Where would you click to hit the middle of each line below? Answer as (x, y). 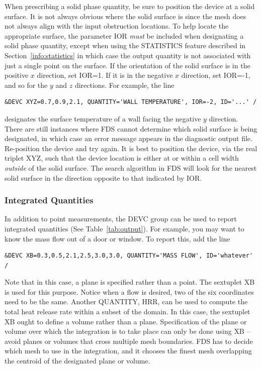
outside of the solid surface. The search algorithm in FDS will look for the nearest (131, 167)
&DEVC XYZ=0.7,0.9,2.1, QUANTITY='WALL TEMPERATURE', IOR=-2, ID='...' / (131, 102)
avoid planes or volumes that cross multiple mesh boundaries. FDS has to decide (129, 341)
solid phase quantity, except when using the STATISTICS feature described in (125, 45)
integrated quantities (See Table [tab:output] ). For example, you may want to (124, 228)
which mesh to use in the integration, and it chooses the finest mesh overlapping (128, 351)
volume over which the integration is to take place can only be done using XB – (127, 331)
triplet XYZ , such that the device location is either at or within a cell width (122, 158)
